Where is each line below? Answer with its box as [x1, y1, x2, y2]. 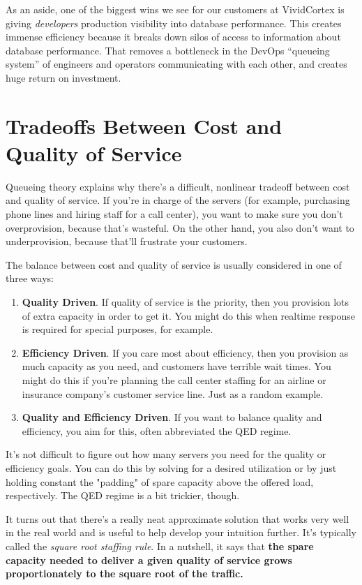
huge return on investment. [6, 70, 121, 84]
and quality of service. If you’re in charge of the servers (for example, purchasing [6, 193, 350, 207]
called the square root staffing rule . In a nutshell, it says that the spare [6, 538, 314, 553]
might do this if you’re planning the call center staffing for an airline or [22, 373, 326, 387]
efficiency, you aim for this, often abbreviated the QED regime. [22, 423, 292, 438]
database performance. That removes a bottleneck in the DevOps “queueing [6, 43, 330, 57]
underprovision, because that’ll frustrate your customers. [6, 234, 248, 249]
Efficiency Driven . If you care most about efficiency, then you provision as [22, 345, 349, 360]
